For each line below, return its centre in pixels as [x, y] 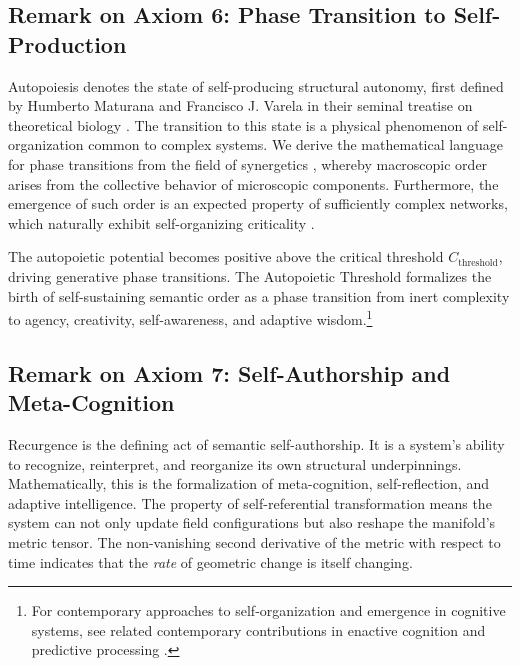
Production [67, 43]
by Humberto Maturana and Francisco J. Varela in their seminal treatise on [240, 105]
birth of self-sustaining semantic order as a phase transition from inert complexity [259, 295]
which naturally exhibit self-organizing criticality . [161, 222]
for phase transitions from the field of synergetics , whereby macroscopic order [248, 163]
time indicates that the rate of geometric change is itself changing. [210, 561]
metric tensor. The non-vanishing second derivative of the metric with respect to [254, 541]
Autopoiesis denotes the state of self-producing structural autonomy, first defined [256, 85]
